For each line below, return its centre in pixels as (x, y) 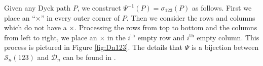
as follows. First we (222, 8)
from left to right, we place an (51, 37)
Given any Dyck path (37, 8)
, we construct (99, 8)
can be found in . (89, 57)
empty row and (161, 37)
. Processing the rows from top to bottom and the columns (166, 27)
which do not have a (35, 27)
